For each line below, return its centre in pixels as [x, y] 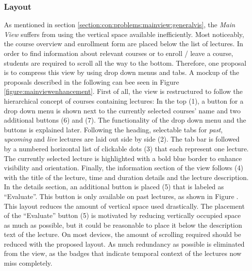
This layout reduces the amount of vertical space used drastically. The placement [124, 206]
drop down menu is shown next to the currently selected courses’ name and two [122, 110]
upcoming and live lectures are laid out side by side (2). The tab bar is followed [122, 139]
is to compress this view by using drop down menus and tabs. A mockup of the [122, 72]
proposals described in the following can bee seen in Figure [92, 81]
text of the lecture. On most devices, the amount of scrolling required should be [123, 234]
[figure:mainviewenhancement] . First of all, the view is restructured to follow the [123, 91]
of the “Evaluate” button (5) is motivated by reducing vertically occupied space [122, 215]
